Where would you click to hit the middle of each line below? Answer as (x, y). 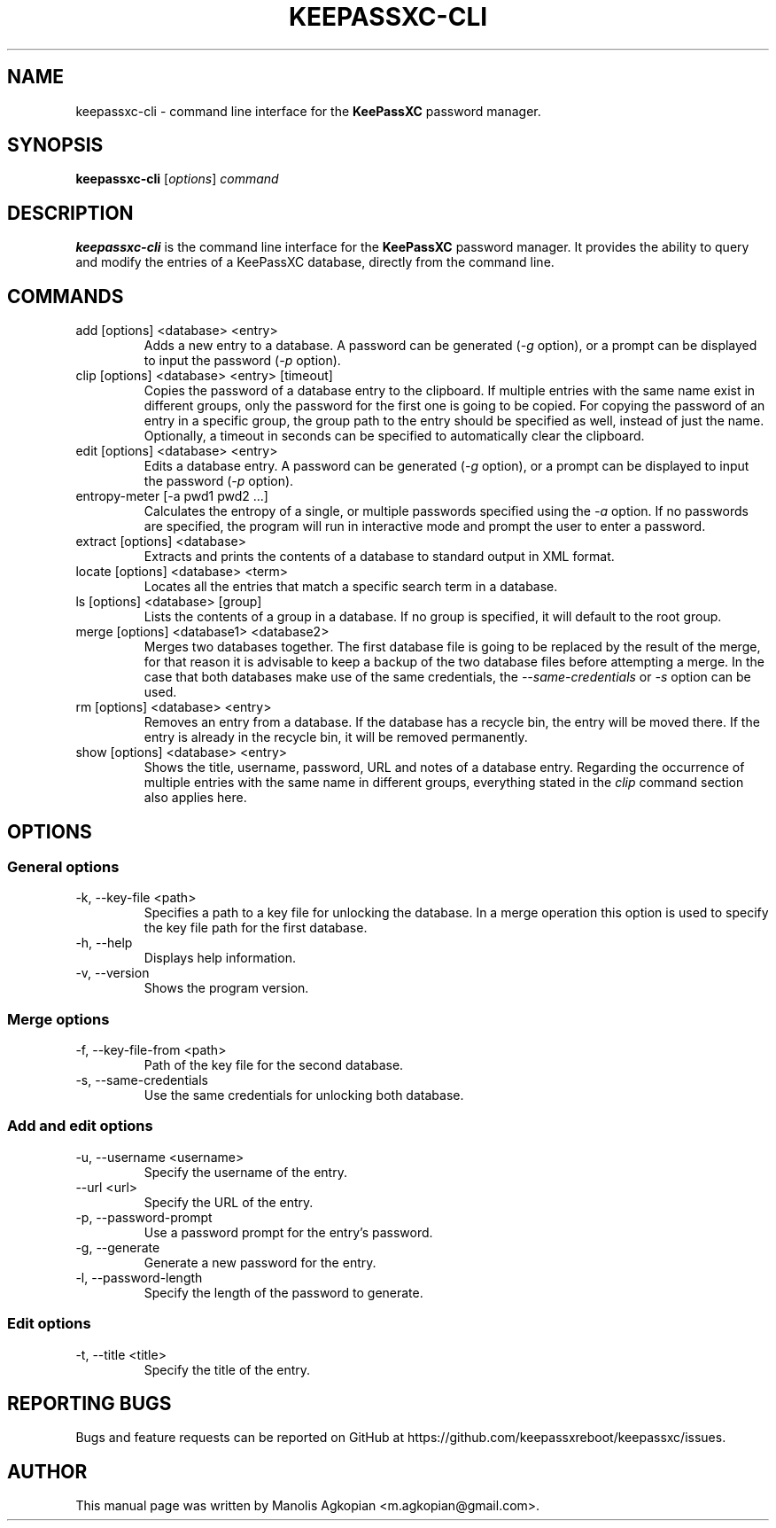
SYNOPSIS (55, 145)
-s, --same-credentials (142, 1080)
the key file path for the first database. (256, 928)
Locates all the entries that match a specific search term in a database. (351, 587)
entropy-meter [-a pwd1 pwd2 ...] (172, 496)
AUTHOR (47, 1471)
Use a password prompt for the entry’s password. (288, 1232)
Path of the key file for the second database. (274, 1065)
